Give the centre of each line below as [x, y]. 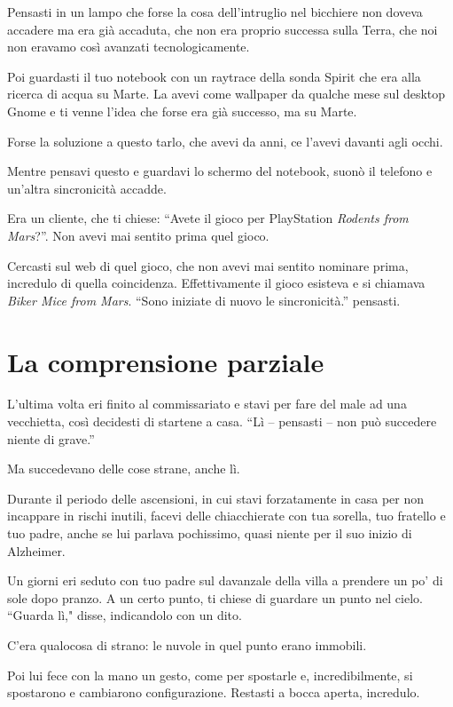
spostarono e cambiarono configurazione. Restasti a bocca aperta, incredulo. [214, 692]
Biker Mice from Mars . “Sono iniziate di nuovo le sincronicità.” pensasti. [204, 300]
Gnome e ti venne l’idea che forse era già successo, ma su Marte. [182, 111]
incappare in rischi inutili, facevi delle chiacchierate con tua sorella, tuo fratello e [226, 516]
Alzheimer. [36, 550]
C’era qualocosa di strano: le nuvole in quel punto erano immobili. [187, 644]
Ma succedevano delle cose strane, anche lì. [124, 469]
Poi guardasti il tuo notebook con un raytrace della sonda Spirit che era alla [214, 76]
